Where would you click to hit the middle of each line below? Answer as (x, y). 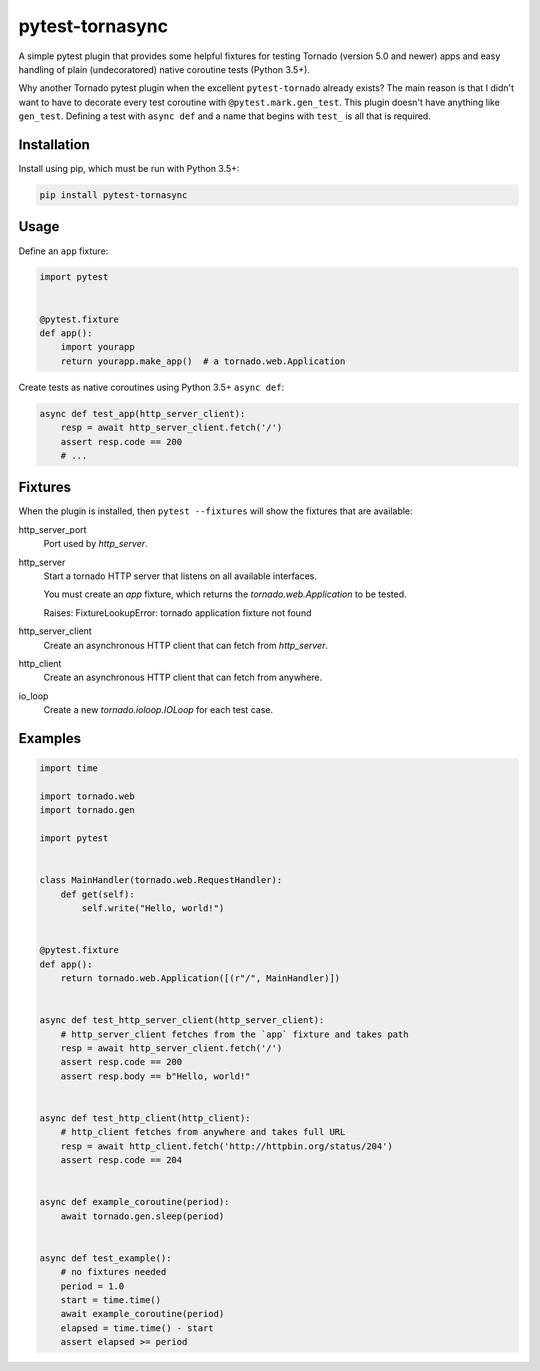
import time (69, 768)
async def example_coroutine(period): (134, 1202)
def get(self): (97, 894)
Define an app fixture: (63, 251)
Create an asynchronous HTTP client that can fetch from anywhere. (183, 677)
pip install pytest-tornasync (113, 195)
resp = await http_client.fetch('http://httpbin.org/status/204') (227, 1146)
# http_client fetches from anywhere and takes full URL (203, 1132)
